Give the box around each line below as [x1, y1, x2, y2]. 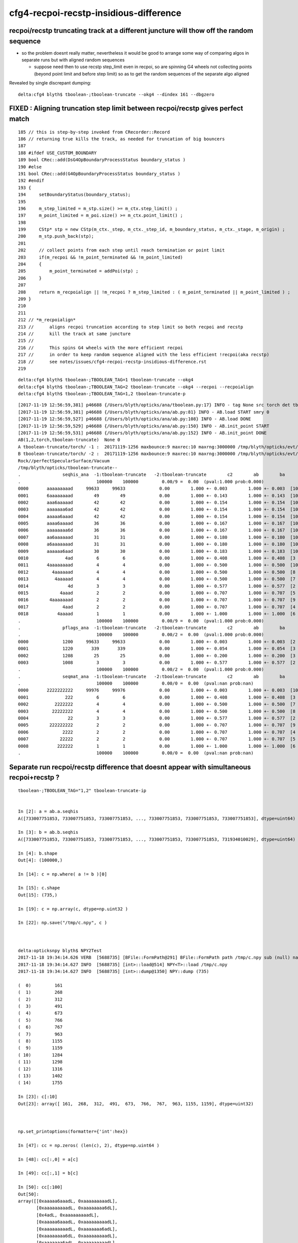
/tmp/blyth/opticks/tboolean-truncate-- [18, 465, 118, 470]
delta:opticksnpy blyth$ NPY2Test [18, 948, 102, 953]
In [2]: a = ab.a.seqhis [18, 808, 78, 814]
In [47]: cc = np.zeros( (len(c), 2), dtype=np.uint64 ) [18, 1143, 160, 1148]
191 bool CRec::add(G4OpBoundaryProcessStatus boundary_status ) [18, 171, 181, 177]
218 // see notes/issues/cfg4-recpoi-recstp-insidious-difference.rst [18, 358, 207, 364]
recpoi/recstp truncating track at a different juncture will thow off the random [9, 26, 253, 35]
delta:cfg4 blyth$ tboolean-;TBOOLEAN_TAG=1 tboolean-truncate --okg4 [18, 377, 194, 383]
